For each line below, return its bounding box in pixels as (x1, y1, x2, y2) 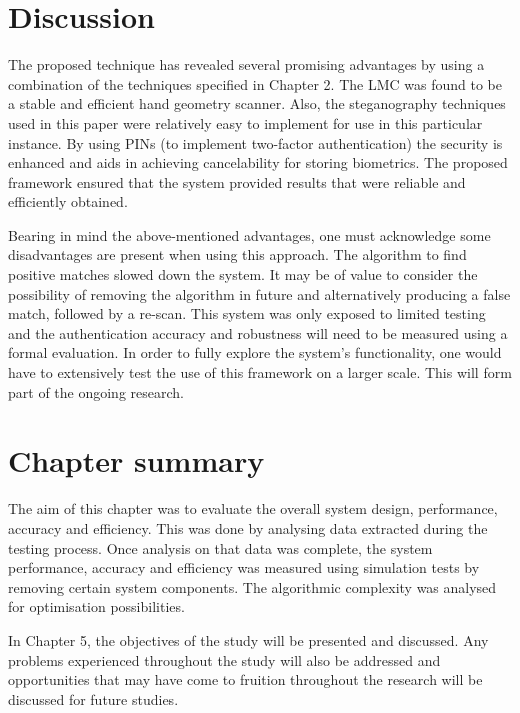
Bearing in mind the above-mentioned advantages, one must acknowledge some (8, 224, 491, 245)
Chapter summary (8, 440, 265, 481)
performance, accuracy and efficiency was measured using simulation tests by (8, 557, 480, 578)
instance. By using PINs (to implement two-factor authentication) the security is (8, 132, 503, 153)
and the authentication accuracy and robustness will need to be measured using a (8, 322, 508, 343)
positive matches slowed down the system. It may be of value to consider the (8, 264, 478, 285)
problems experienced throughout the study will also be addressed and (8, 649, 441, 670)
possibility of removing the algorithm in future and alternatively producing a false (8, 283, 511, 304)
